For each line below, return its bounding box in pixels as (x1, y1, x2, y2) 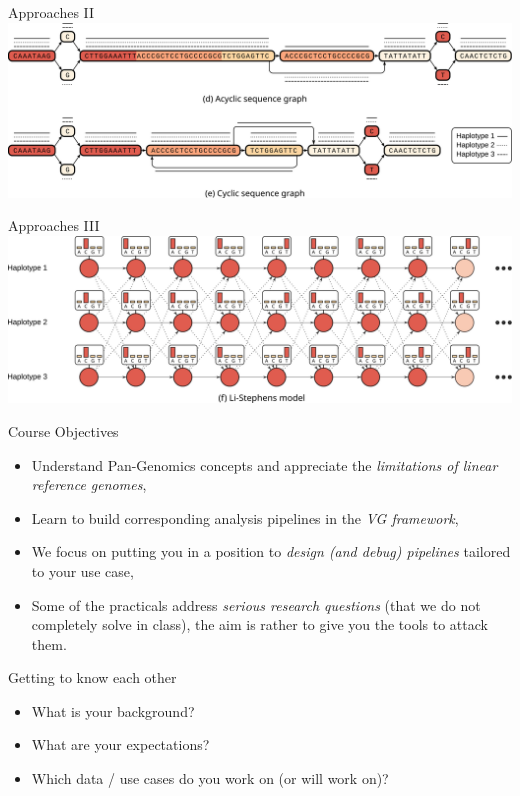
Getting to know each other (8, 667, 177, 688)
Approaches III (8, 215, 100, 236)
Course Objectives (8, 420, 119, 441)
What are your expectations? (31, 734, 210, 755)
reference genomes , (31, 474, 147, 495)
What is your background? (31, 700, 195, 721)
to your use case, (31, 560, 134, 581)
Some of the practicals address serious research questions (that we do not (31, 594, 481, 615)
